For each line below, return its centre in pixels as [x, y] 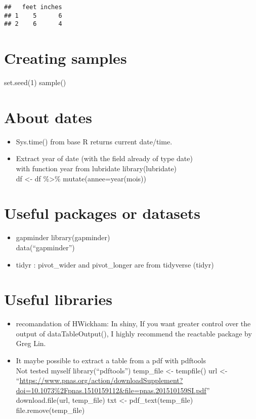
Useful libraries [58, 299]
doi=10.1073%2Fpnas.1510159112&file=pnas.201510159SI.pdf [111, 390]
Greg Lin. [31, 343]
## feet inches [33, 7]
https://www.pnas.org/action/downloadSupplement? [101, 380]
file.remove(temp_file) [50, 410]
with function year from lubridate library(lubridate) [96, 168]
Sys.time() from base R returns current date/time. [94, 141]
